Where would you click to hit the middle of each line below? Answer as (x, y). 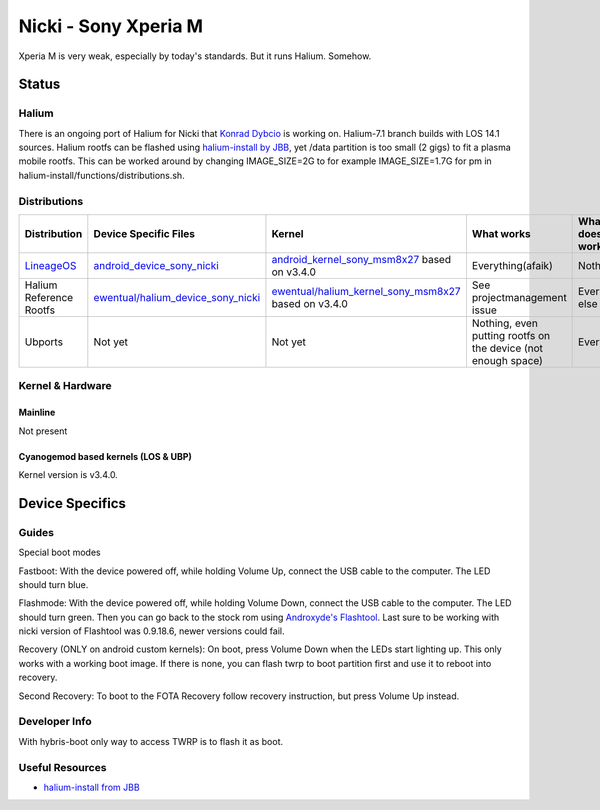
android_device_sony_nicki (156, 266)
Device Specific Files (144, 234)
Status (39, 84)
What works (501, 234)
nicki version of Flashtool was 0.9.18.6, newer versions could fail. (151, 631)
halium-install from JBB (91, 787)
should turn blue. (53, 584)
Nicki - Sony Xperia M (111, 26)
